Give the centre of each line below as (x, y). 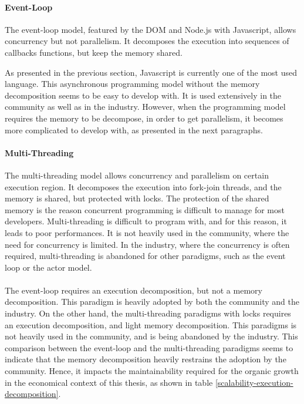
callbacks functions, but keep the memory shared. (94, 52)
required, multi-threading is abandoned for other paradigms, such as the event (145, 256)
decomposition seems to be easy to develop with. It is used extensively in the (143, 95)
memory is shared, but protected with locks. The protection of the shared (137, 198)
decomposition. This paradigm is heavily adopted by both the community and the (152, 302)
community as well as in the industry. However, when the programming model (145, 107)
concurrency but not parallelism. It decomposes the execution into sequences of (147, 41)
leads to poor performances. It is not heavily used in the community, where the (147, 232)
